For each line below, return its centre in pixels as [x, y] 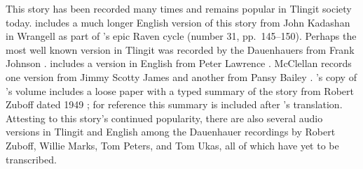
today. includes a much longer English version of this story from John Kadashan [178, 22]
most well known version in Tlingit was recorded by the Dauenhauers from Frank [180, 49]
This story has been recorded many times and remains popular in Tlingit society [179, 8]
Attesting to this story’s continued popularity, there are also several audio [164, 118]
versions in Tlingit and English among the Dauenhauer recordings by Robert [171, 132]
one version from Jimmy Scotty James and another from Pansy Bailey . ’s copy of [181, 76]
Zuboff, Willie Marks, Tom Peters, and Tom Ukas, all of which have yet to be [172, 145]
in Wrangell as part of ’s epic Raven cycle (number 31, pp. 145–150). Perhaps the [181, 36]
